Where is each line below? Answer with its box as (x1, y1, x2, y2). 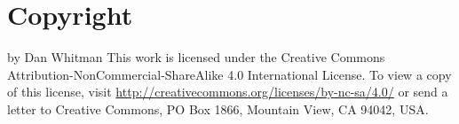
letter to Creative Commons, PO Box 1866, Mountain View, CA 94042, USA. (7, 99, 429, 118)
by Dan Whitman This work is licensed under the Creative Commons (7, 48, 385, 66)
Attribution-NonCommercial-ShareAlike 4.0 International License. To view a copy (7, 65, 452, 83)
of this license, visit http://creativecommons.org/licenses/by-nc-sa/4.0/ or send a (7, 82, 448, 101)
